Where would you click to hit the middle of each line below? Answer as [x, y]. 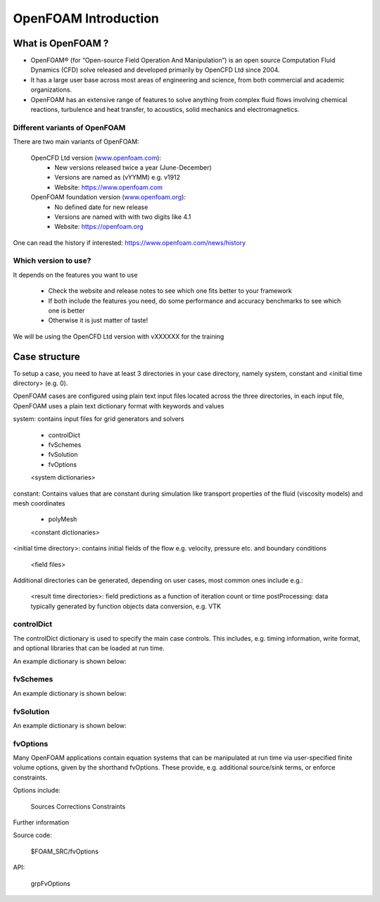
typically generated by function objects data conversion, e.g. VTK [126, 606]
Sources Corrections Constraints [78, 806]
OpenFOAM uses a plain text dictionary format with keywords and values [119, 406]
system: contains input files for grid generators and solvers [99, 419]
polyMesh [63, 519]
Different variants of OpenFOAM [69, 127]
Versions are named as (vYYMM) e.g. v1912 [118, 177]
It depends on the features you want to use [75, 275]
